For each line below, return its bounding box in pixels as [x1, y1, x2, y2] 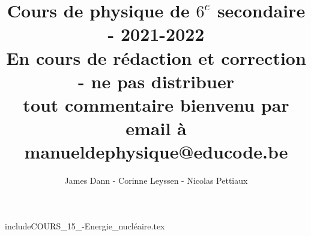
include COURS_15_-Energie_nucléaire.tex [5, 219, 165, 232]
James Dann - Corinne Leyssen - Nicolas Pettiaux [64, 174, 248, 187]
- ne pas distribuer [78, 68, 234, 93]
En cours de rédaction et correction [6, 45, 306, 70]
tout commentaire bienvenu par [23, 92, 289, 116]
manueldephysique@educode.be [24, 139, 288, 164]
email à [125, 116, 187, 141]
